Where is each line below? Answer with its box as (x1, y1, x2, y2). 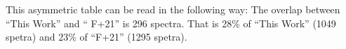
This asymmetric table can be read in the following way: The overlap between (6, 2, 340, 16)
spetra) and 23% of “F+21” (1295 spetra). (6, 29, 187, 44)
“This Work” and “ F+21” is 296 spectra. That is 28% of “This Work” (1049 (6, 15, 336, 30)
